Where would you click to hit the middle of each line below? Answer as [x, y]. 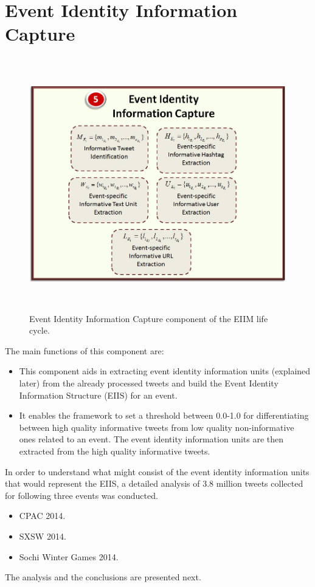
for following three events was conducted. [81, 495]
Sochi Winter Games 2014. [69, 556]
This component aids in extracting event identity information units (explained [165, 371]
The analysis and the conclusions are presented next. [103, 577]
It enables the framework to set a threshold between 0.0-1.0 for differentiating [164, 415]
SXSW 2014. [43, 536]
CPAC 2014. [42, 516]
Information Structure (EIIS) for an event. [98, 395]
